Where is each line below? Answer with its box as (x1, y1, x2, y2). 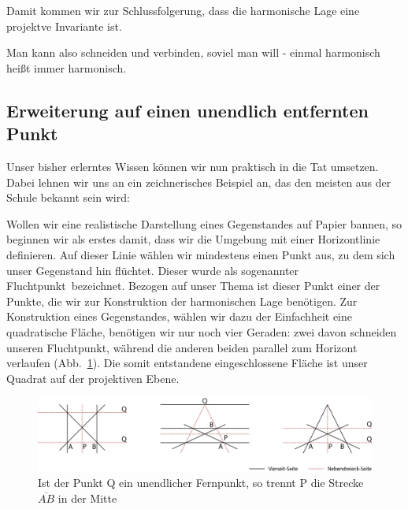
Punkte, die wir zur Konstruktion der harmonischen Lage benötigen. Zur (6, 292, 358, 309)
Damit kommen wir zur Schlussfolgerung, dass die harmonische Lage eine (6, 2, 360, 18)
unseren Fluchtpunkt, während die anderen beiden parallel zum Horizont (6, 339, 358, 355)
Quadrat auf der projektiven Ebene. (6, 370, 180, 386)
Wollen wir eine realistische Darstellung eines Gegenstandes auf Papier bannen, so (6, 215, 402, 232)
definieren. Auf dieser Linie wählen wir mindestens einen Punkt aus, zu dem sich (6, 246, 395, 262)
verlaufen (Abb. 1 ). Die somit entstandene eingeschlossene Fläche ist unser (6, 355, 368, 371)
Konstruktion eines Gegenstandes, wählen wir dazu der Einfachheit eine (6, 308, 353, 325)
